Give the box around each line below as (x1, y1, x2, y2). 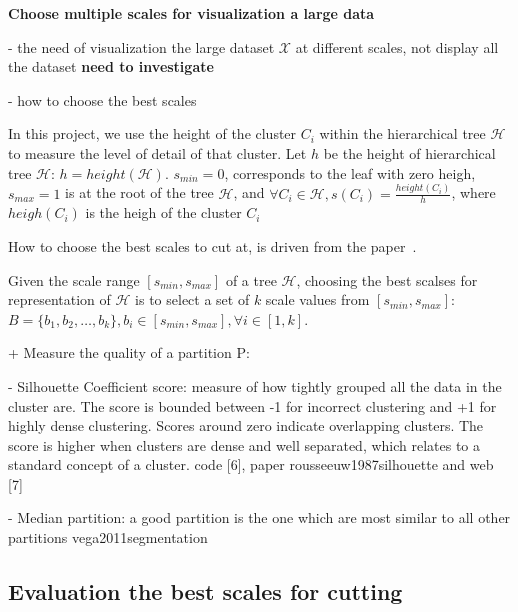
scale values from (265, 289, 370, 310)
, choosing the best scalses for (296, 269, 478, 290)
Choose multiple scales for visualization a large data (8, 3, 375, 23)
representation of (8, 289, 111, 310)
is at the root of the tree (65, 182, 214, 203)
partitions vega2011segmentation (8, 527, 208, 548)
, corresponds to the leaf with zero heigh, (224, 162, 476, 183)
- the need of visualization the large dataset (8, 36, 275, 57)
